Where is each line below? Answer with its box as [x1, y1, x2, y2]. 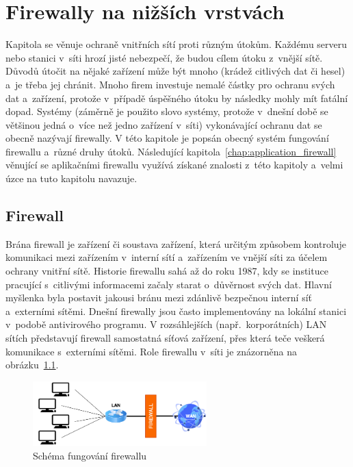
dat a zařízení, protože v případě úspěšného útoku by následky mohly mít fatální [5, 90, 348, 105]
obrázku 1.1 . [5, 357, 59, 372]
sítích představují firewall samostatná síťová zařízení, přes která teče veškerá [5, 331, 325, 345]
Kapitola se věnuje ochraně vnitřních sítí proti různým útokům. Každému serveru [5, 37, 348, 51]
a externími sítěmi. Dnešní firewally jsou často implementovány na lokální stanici [5, 303, 347, 318]
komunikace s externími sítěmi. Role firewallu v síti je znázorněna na [5, 344, 297, 358]
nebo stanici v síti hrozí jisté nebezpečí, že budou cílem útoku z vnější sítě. [5, 50, 323, 64]
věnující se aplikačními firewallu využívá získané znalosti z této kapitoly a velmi [5, 157, 343, 172]
